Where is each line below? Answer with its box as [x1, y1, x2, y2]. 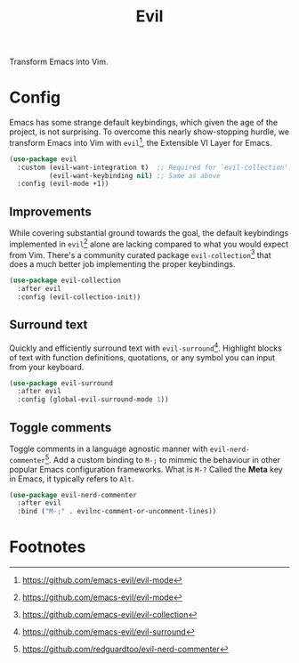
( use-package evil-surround [9, 378, 114, 388]
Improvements [9, 204, 92, 219]
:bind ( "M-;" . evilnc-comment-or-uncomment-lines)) [17, 507, 217, 516]
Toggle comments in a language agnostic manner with [9, 443, 208, 454]
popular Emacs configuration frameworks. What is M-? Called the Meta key [9, 464, 283, 474]
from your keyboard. [9, 361, 85, 372]
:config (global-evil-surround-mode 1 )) [17, 395, 169, 404]
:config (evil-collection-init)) [17, 293, 141, 302]
